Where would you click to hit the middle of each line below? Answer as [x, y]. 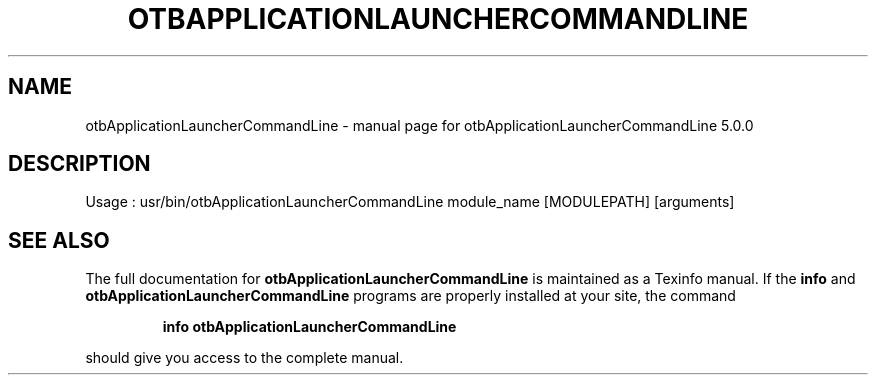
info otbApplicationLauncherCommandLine [309, 327]
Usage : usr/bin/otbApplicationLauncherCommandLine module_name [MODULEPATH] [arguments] [410, 202]
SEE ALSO [59, 240]
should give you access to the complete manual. [244, 358]
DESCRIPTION [79, 164]
